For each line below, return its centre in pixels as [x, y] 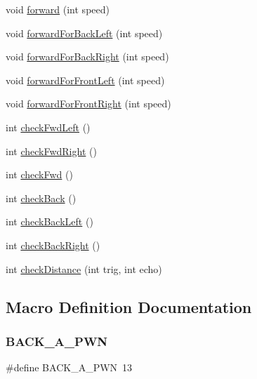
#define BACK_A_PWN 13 [69, 367]
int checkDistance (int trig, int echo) [84, 268]
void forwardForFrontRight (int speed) [88, 104]
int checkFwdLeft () [48, 127]
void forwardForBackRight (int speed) [87, 56]
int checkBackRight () [53, 245]
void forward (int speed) [58, 9]
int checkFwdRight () [51, 151]
